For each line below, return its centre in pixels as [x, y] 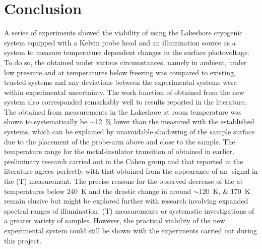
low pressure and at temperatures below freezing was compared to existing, [120, 72]
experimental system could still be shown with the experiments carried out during [130, 230]
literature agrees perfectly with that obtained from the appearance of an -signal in [131, 171]
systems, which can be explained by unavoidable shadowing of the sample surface [129, 132]
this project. [23, 240]
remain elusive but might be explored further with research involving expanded [126, 201]
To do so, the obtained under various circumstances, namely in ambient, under [125, 62]
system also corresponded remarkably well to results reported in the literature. [125, 102]
